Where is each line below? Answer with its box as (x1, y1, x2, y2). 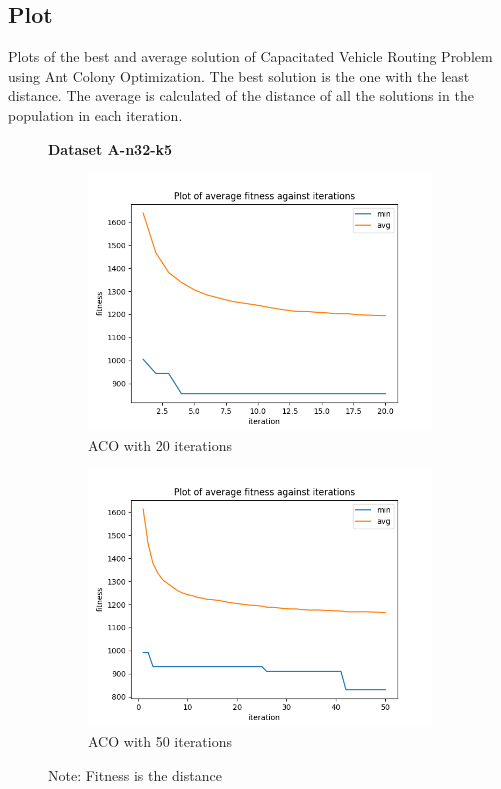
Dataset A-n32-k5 (48, 138, 173, 159)
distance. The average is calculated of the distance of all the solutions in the (8, 85, 474, 106)
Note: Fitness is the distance (48, 764, 222, 785)
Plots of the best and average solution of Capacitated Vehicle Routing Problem (8, 46, 493, 67)
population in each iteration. (8, 104, 183, 125)
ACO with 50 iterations (88, 730, 233, 751)
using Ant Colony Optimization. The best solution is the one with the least (8, 65, 470, 86)
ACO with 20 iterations (88, 434, 233, 455)
